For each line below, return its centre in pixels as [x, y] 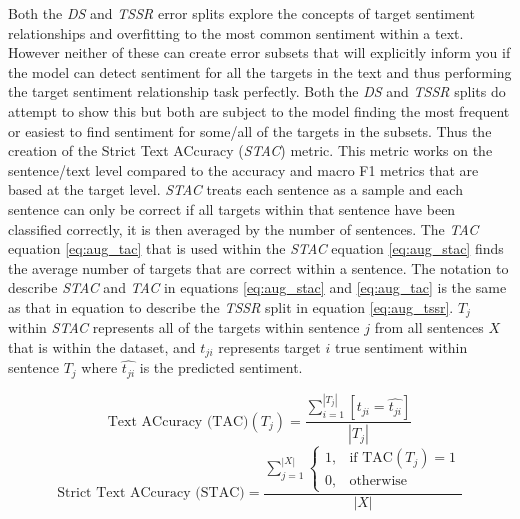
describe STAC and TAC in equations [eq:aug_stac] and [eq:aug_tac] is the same [257, 287]
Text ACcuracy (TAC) [178, 421]
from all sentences [429, 327]
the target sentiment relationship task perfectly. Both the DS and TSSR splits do [257, 91]
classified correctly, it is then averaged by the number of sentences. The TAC [243, 228]
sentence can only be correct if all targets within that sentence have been [232, 208]
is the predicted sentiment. [221, 367]
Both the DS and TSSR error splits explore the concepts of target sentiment [241, 13]
